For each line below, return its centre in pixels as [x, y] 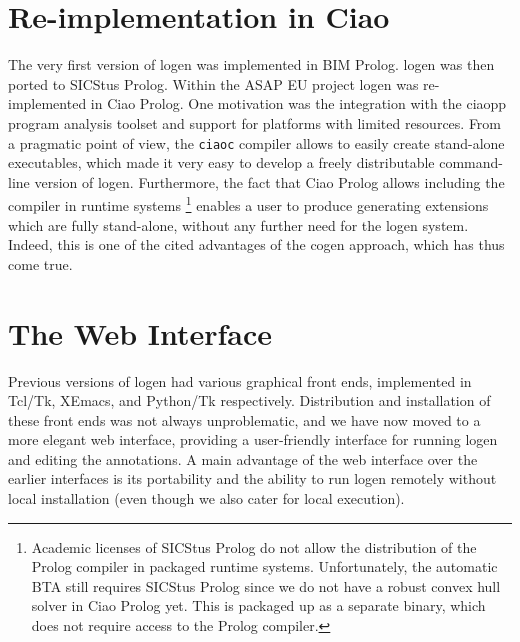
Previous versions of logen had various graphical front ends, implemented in [240, 380]
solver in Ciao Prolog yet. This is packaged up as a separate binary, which [258, 605]
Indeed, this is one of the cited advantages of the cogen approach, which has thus [256, 244]
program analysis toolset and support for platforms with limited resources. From [255, 122]
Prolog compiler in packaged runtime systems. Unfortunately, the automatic [264, 566]
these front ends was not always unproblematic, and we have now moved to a [244, 419]
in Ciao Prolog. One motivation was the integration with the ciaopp [298, 103]
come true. [40, 263]
